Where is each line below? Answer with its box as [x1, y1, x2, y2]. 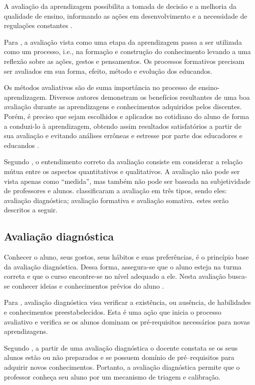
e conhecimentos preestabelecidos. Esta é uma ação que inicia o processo [4, 307, 222, 317]
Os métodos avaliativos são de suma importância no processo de [4, 82, 197, 92]
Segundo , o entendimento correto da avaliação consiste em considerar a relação [4, 156, 243, 167]
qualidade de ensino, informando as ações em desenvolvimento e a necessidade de [4, 10, 247, 21]
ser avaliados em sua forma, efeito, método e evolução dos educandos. [4, 65, 212, 76]
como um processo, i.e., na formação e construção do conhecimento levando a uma [4, 46, 251, 57]
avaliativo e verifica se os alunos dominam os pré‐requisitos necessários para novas [4, 316, 250, 326]
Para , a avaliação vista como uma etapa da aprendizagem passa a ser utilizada [4, 36, 242, 47]
